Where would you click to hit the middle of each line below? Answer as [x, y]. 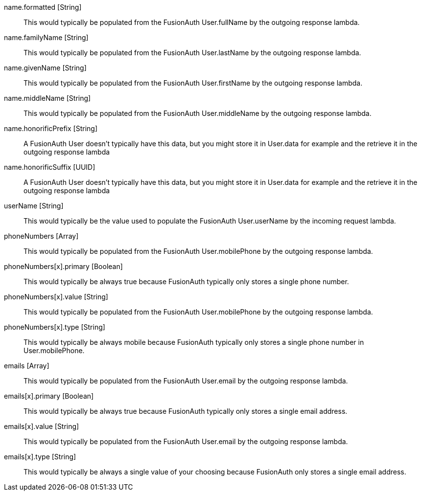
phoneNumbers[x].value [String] [56, 297]
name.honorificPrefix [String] [51, 128]
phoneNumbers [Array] [41, 236]
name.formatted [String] [43, 7]
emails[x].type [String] [40, 457]
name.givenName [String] [45, 68]
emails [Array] [27, 366]
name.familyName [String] [46, 37]
